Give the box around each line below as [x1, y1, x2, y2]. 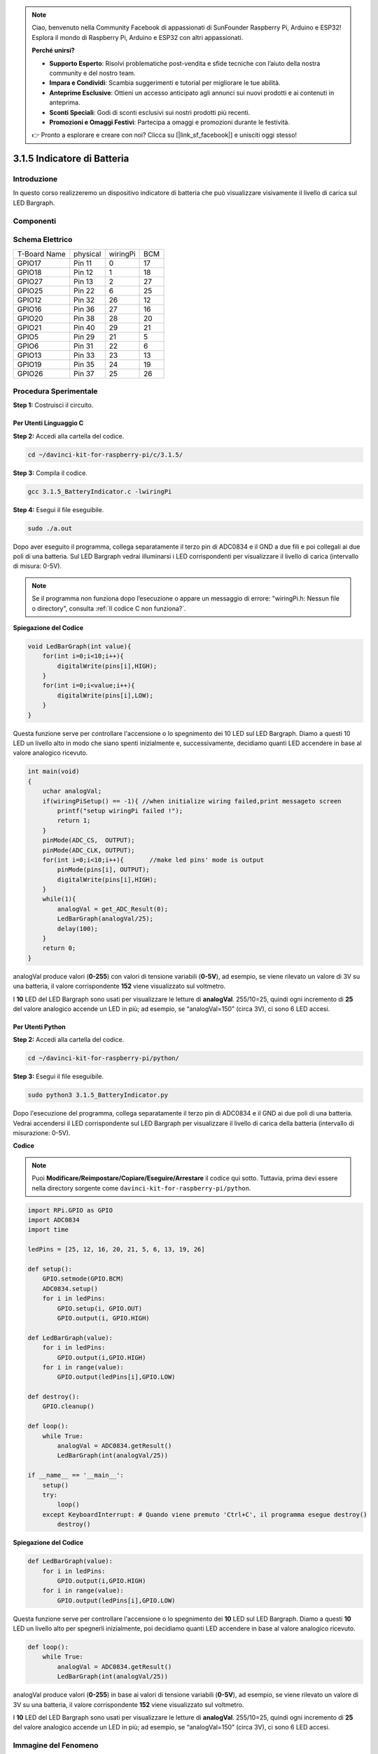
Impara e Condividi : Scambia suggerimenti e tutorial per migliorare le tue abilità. [49, 79, 281, 87]
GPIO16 [17, 304, 42, 314]
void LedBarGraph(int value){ [27, 642, 132, 650]
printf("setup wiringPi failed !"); [57, 807, 183, 815]
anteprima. [49, 98, 80, 107]
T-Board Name [17, 249, 66, 259]
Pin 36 [73, 304, 95, 314]
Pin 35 [73, 359, 94, 369]
